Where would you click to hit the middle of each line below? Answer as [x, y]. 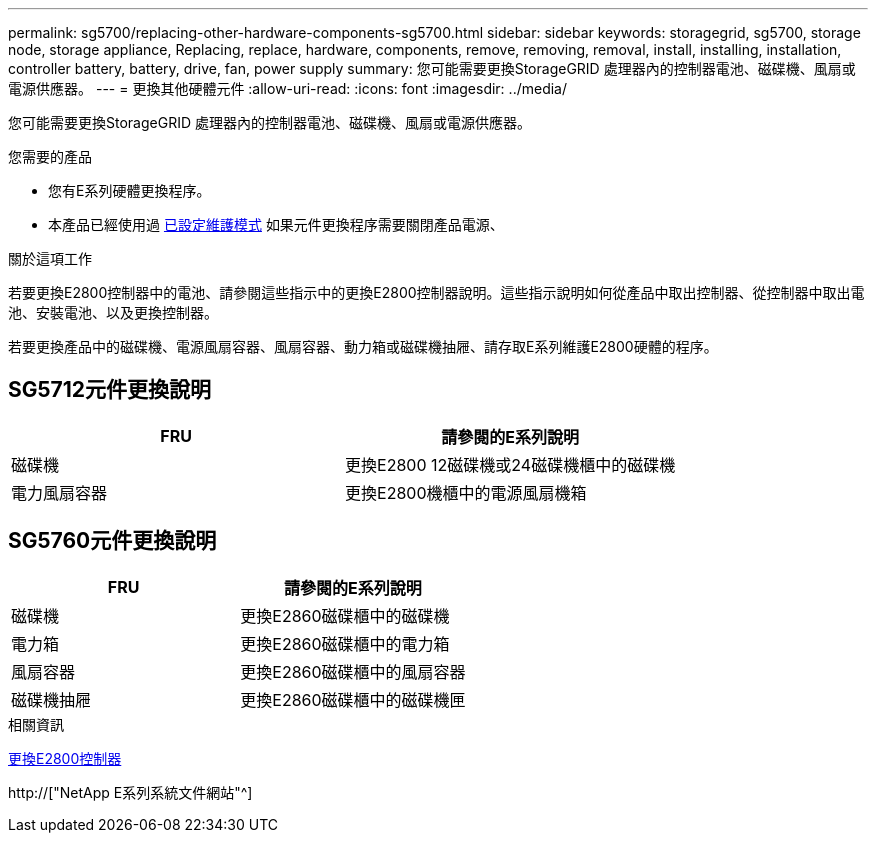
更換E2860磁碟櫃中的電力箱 [345, 643]
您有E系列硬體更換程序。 [129, 190]
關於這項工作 [50, 258]
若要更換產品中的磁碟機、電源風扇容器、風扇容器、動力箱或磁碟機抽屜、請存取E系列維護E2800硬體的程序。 [363, 346]
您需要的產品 [50, 156]
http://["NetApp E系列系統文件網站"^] [130, 792]
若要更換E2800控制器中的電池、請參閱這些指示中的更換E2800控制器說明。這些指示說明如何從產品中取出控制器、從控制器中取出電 [436, 292]
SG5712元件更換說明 [110, 390]
